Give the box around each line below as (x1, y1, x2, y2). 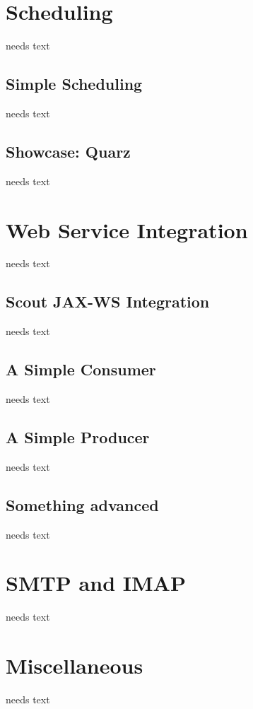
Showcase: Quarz (6, 140, 131, 162)
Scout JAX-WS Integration (6, 291, 210, 312)
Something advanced (6, 493, 159, 515)
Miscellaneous (6, 651, 143, 680)
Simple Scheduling (6, 73, 143, 95)
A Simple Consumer (6, 358, 156, 380)
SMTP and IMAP (6, 568, 186, 597)
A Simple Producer (6, 426, 150, 448)
